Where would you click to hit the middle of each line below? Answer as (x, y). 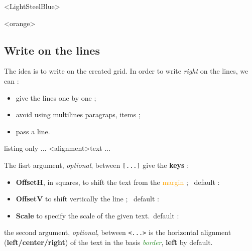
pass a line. (33, 131)
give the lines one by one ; (56, 97)
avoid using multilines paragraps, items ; (78, 114)
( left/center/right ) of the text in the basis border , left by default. (108, 242)
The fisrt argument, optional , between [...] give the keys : (97, 165)
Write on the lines (52, 50)
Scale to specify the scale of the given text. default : (97, 215)
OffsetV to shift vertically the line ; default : (87, 199)
